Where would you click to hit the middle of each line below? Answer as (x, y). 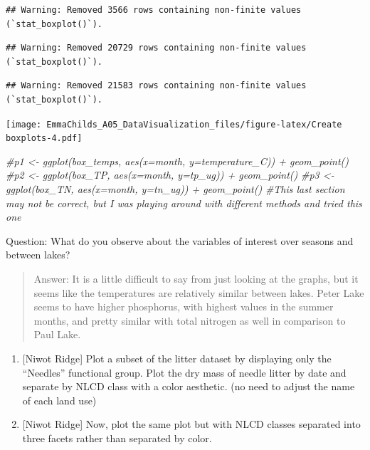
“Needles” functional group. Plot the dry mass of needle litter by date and (184, 372)
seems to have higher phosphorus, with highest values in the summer (184, 307)
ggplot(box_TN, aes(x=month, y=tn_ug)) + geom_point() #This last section (175, 189)
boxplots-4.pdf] (44, 138)
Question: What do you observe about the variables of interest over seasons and (180, 240)
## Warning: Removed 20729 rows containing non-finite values (156, 48)
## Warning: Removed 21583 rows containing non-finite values (156, 86)
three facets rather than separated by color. (117, 438)
